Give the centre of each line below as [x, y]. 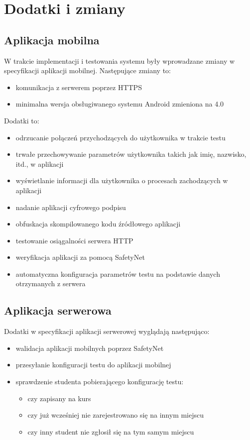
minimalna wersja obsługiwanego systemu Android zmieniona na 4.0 [120, 104]
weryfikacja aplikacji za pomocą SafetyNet [80, 257]
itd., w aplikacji [40, 164]
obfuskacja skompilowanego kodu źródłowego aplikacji [98, 224]
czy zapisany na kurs [59, 398]
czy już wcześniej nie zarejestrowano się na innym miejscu [116, 415]
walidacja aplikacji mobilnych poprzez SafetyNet [90, 348]
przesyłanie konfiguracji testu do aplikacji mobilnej [93, 365]
